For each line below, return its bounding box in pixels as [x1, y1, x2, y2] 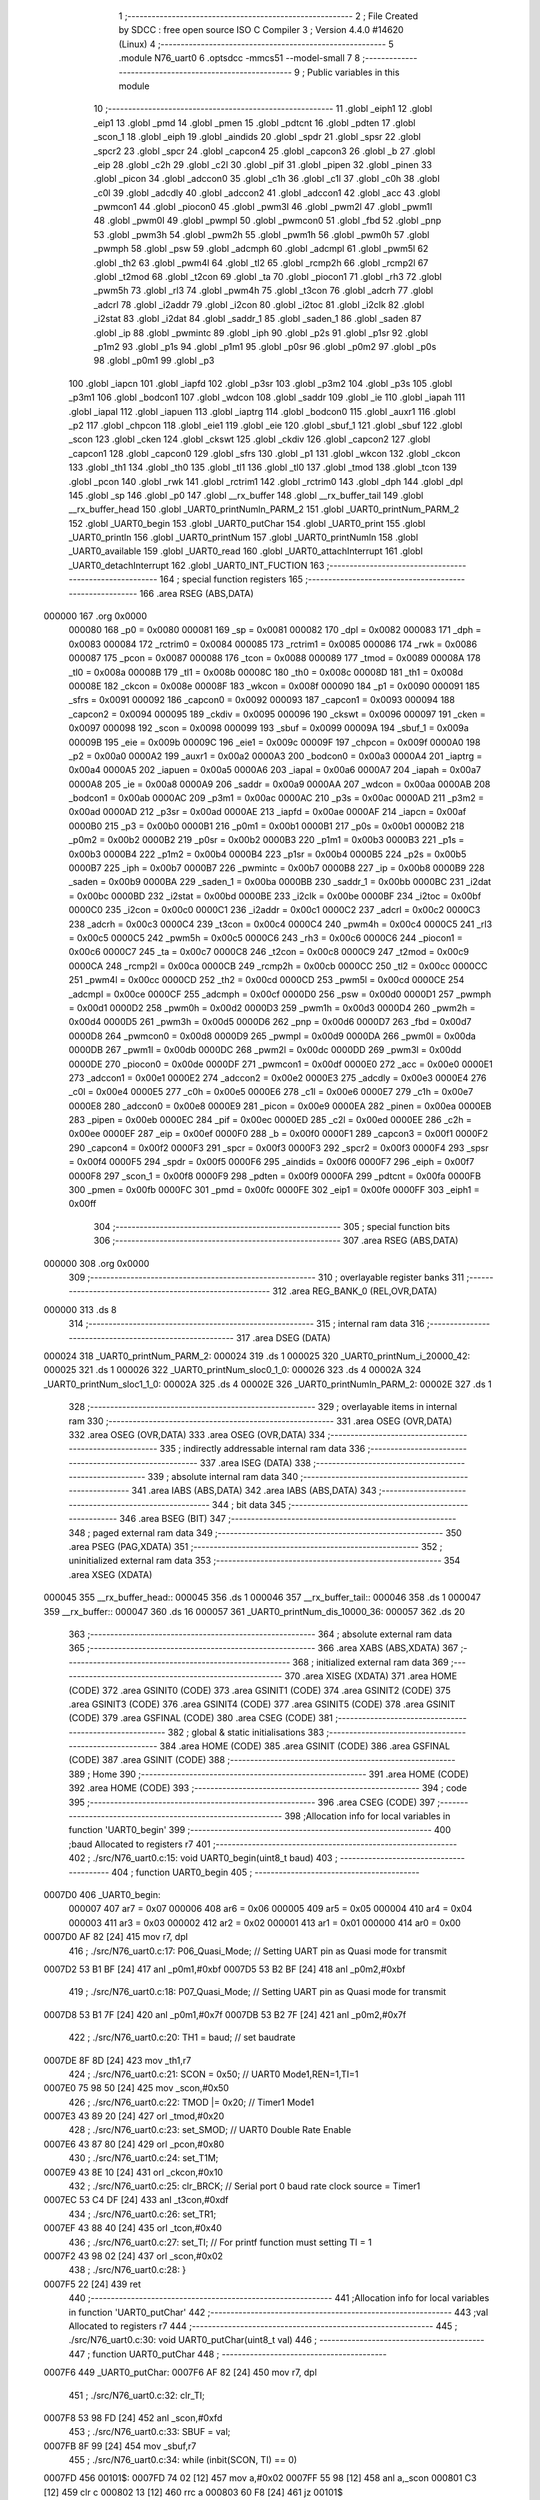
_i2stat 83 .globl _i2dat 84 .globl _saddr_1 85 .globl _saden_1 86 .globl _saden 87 [93, 313, 422, 325]
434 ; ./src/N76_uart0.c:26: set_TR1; [68, 2208, 217, 2220]
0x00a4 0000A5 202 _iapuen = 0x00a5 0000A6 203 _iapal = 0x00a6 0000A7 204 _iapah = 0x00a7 [68, 764, 482, 776]
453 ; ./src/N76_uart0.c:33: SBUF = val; [68, 2426, 231, 2438]
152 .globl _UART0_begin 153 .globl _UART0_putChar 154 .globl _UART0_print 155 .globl [68, 517, 426, 529]
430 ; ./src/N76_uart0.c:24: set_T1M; [68, 2152, 219, 2164]
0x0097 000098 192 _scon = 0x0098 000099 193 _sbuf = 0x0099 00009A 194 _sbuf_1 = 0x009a [68, 722, 469, 734]
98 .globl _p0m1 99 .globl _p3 [93, 355, 215, 367]
